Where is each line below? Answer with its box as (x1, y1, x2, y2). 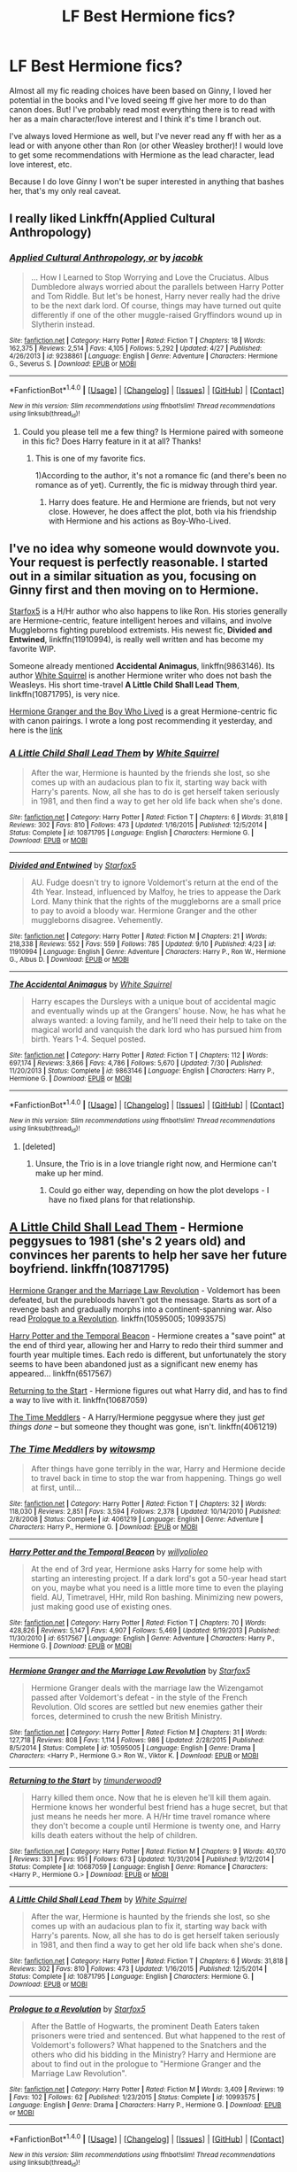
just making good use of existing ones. (30, 1601, 172, 1611)
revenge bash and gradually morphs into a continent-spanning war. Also (9, 1304, 272, 1315)
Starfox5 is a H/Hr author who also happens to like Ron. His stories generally (9, 606, 288, 617)
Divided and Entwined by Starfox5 (9, 859, 137, 870)
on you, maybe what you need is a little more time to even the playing (30, 1582, 284, 1593)
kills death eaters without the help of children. (30, 1829, 198, 1840)
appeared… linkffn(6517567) (9, 1368, 112, 1378)
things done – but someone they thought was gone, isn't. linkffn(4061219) (9, 1421, 278, 1431)
